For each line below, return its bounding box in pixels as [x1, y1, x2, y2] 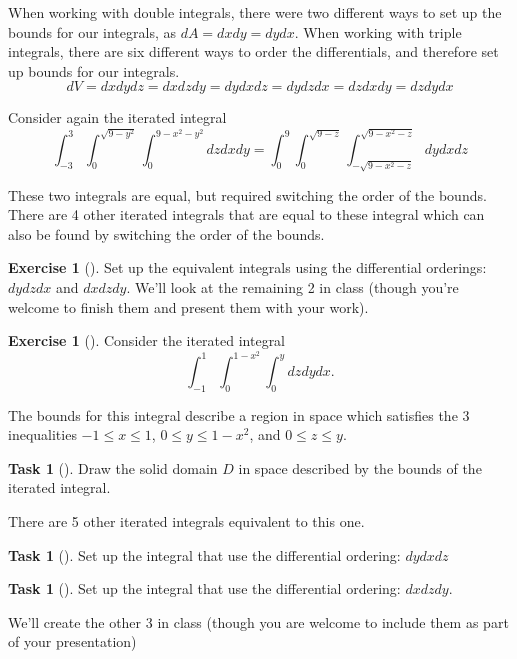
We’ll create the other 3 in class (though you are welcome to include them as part [8, 611, 509, 632]
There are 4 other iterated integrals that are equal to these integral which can [8, 204, 485, 225]
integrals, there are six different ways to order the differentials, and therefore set [8, 41, 499, 62]
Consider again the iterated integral [8, 107, 227, 128]
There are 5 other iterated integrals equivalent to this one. [8, 511, 365, 532]
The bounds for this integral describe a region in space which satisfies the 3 [8, 404, 470, 425]
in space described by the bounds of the [238, 457, 482, 478]
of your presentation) [8, 631, 137, 652]
